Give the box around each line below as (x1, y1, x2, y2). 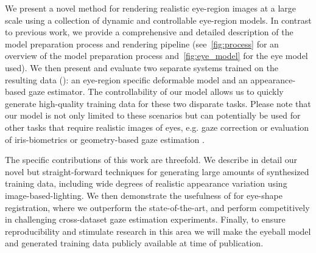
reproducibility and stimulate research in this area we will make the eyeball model (5, 224, 311, 237)
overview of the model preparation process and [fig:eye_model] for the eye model (5, 49, 308, 62)
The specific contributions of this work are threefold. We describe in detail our (5, 153, 298, 166)
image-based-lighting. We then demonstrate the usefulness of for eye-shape (5, 189, 283, 201)
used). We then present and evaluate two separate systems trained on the (5, 61, 278, 74)
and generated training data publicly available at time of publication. (5, 237, 264, 249)
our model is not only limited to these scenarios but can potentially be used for (5, 109, 301, 122)
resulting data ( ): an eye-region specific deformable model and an (5, 73, 248, 86)
